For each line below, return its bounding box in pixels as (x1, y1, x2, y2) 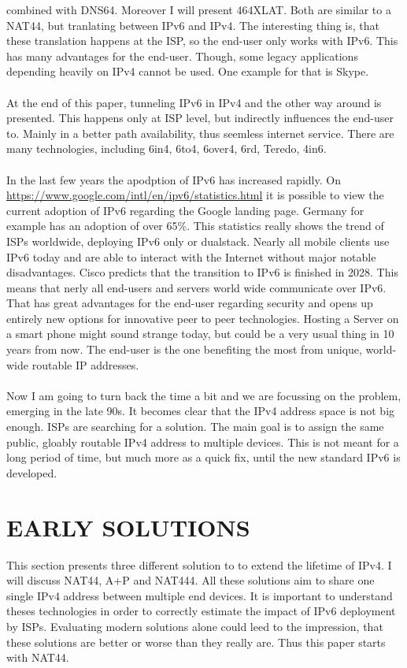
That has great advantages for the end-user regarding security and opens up (6, 295, 373, 311)
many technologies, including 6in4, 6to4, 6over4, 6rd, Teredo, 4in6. (6, 140, 327, 157)
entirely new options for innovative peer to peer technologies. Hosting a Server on (6, 310, 399, 326)
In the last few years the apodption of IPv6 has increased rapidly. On (6, 171, 341, 187)
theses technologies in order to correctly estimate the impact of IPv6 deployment (6, 603, 396, 619)
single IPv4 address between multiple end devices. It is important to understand (6, 587, 393, 603)
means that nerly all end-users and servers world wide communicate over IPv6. (6, 279, 387, 295)
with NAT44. (6, 649, 69, 666)
